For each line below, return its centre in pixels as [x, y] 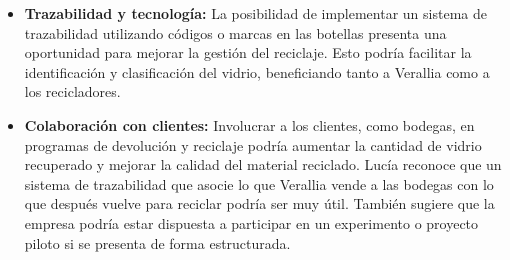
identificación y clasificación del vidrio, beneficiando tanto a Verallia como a [257, 71]
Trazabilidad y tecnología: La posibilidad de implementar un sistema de [255, 13]
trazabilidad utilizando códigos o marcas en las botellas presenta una [235, 32]
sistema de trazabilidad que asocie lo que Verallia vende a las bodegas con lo [259, 183]
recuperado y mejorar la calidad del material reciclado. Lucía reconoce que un [263, 164]
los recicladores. [72, 91]
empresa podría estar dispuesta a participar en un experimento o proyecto [251, 222]
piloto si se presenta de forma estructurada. [157, 242]
